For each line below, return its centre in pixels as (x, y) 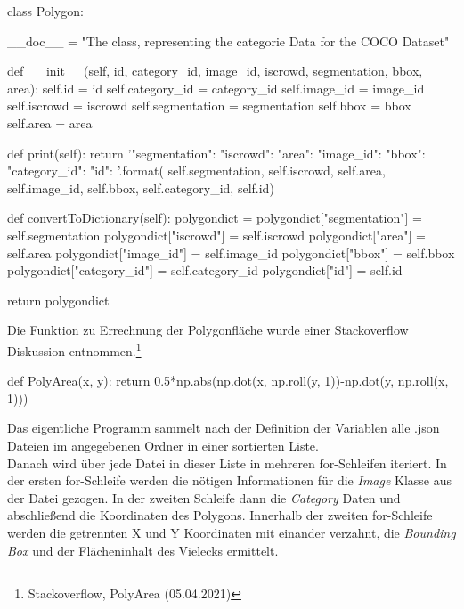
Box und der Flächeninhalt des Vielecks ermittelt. (143, 550)
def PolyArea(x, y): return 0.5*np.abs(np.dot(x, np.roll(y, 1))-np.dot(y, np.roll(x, (228, 381)
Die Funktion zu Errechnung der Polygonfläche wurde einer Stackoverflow (208, 330)
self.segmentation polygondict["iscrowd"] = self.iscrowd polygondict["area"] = (216, 235)
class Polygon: (45, 11)
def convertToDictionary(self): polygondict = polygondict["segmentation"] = (215, 218)
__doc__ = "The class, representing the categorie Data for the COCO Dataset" (228, 41)
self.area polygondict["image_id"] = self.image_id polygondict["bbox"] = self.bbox (231, 252)
